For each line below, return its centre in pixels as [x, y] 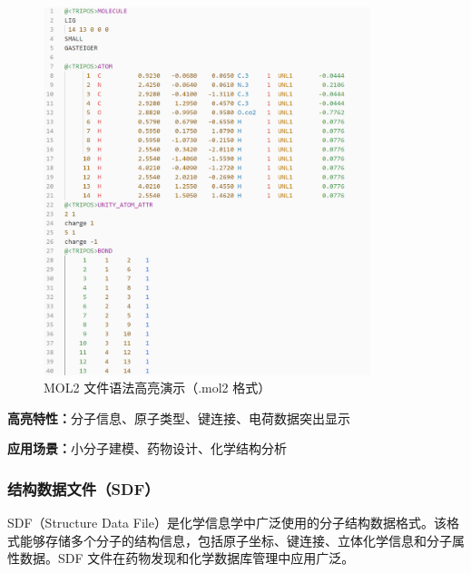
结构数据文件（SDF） [83, 488]
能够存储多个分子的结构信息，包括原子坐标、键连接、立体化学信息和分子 [235, 540]
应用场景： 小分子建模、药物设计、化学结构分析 [147, 448]
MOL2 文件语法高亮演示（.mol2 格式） [157, 388]
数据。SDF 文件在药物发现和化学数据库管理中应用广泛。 [187, 558]
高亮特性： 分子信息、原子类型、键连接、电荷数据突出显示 [179, 418]
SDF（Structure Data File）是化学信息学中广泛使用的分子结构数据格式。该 [227, 523]
